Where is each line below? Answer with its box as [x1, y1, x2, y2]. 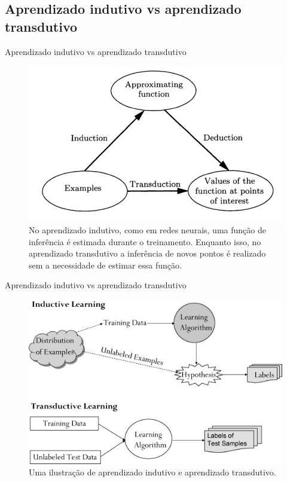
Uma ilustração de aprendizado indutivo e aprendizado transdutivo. [29, 466, 276, 478]
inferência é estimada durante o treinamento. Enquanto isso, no [29, 235, 261, 248]
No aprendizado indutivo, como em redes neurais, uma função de [29, 224, 266, 236]
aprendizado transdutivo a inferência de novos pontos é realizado [29, 247, 266, 260]
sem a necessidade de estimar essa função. [29, 258, 182, 271]
